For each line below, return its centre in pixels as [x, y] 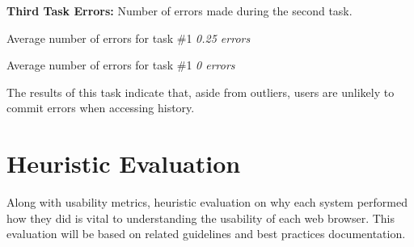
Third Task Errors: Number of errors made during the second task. [180, 10]
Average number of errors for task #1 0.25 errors [129, 38]
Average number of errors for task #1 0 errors [121, 65]
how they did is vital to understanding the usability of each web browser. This [201, 218]
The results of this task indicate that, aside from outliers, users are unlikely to [201, 92]
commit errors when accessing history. [101, 108]
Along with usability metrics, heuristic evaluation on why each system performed [207, 202]
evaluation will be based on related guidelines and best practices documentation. [206, 234]
